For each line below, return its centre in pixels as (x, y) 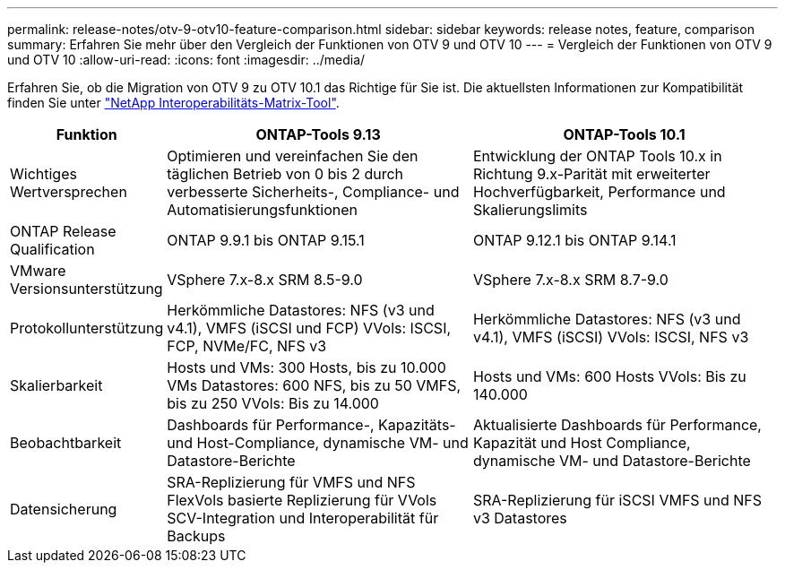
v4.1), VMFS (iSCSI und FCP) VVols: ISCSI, (309, 328)
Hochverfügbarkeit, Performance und (599, 192)
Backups (196, 536)
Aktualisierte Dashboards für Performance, (617, 425)
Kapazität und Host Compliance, (582, 443)
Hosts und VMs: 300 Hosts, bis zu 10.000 (306, 367)
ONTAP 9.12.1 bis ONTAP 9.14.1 (574, 240)
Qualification (52, 249)
